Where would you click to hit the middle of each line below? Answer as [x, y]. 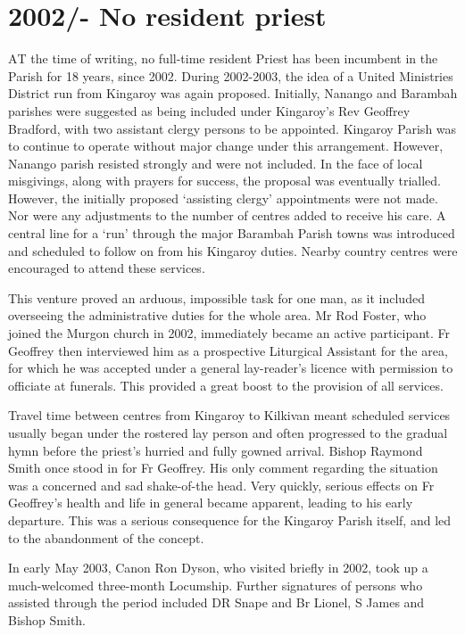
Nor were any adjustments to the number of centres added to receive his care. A [227, 215]
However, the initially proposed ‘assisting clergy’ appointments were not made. [223, 198]
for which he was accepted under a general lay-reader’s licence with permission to [231, 368]
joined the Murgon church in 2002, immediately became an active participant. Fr [229, 333]
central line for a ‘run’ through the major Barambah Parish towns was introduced [232, 233]
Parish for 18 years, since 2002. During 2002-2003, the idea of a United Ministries [231, 75]
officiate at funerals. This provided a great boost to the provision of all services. [226, 385]
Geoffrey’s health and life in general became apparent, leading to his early [211, 503]
